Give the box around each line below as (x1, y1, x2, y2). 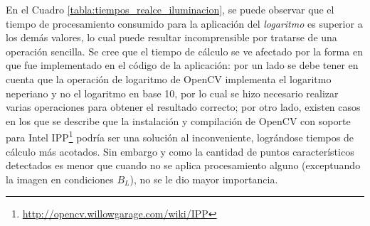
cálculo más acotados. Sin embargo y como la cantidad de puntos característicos (6, 144, 354, 158)
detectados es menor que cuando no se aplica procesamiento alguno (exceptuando (6, 158, 361, 173)
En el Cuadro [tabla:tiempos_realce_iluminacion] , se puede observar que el (6, 2, 334, 16)
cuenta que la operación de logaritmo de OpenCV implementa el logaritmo (6, 71, 332, 86)
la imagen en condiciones (6, 171, 114, 186)
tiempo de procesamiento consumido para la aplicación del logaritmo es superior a (6, 16, 363, 31)
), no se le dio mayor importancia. (129, 171, 278, 186)
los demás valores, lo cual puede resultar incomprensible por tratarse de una (6, 30, 337, 45)
